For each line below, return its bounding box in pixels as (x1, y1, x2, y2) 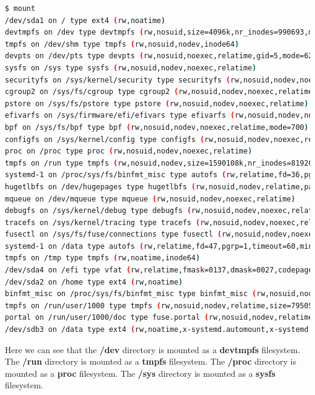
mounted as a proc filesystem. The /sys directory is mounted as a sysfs (5, 366, 276, 379)
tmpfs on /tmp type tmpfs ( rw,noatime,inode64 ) (5, 254, 201, 263)
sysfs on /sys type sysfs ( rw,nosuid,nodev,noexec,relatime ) (5, 63, 257, 72)
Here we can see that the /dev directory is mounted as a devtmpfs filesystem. (5, 343, 300, 356)
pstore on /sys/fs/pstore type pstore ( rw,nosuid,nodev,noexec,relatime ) (5, 99, 309, 108)
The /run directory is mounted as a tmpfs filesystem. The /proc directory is (5, 355, 296, 368)
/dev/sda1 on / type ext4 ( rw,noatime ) (5, 16, 165, 25)
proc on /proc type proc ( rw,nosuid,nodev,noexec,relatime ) (5, 147, 253, 156)
